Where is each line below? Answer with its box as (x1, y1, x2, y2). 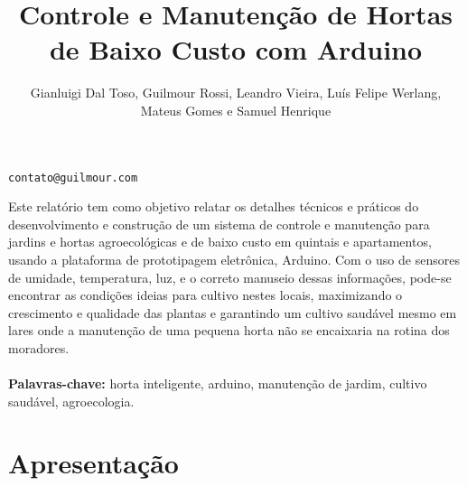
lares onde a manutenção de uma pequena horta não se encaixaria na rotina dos (8, 321, 450, 340)
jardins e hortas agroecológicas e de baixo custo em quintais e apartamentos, (8, 232, 432, 251)
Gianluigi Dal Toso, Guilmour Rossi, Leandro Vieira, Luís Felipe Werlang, (30, 83, 442, 102)
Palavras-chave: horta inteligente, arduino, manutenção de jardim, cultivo (8, 374, 427, 393)
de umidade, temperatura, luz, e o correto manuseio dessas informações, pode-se (8, 267, 452, 286)
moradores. (8, 338, 70, 357)
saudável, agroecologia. (8, 391, 135, 410)
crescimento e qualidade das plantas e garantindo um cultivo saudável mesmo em (8, 303, 457, 322)
